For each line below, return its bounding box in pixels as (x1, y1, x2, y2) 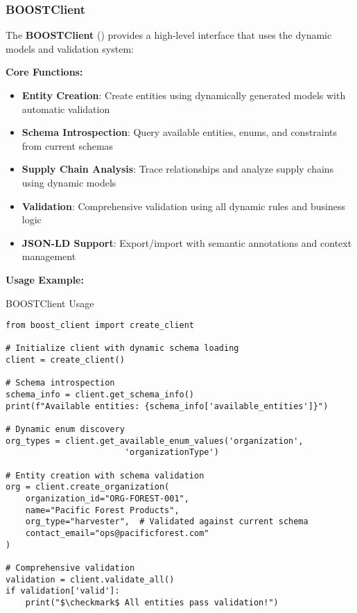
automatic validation (21, 101, 110, 116)
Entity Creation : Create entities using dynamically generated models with (21, 88, 346, 102)
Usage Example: (6, 272, 84, 286)
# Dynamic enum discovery (6, 424, 125, 435)
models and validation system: (6, 41, 134, 55)
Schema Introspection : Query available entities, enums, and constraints (21, 125, 338, 139)
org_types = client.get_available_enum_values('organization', (6, 435, 304, 446)
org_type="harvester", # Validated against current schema (25, 517, 308, 527)
